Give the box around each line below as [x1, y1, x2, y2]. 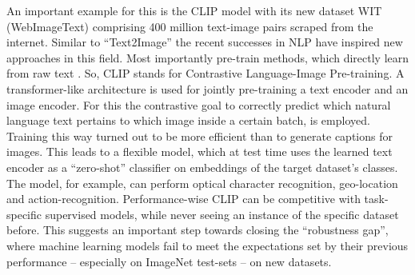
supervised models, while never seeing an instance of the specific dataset [45, 205, 399, 222]
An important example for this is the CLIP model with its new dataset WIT [6, 2, 382, 18]
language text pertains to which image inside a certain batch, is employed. [6, 112, 370, 129]
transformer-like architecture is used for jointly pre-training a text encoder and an [6, 80, 409, 97]
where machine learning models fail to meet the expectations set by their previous [6, 237, 409, 253]
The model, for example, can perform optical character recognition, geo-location [6, 174, 398, 191]
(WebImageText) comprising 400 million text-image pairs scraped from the [6, 18, 373, 34]
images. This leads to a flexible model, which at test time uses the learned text [6, 143, 393, 160]
